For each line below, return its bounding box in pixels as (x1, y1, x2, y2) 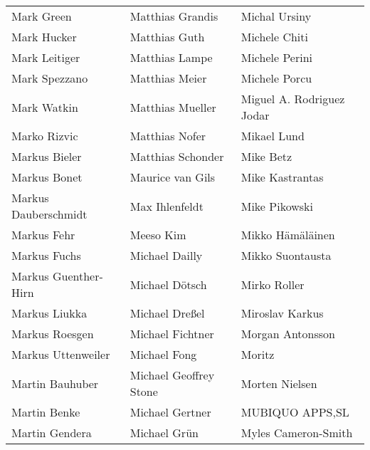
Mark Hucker (11, 28, 77, 45)
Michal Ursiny (240, 8, 312, 24)
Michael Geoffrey (129, 367, 215, 383)
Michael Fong (129, 346, 197, 362)
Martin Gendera (11, 424, 92, 441)
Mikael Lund (240, 127, 305, 144)
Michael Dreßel (129, 305, 205, 321)
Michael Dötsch (129, 276, 207, 293)
